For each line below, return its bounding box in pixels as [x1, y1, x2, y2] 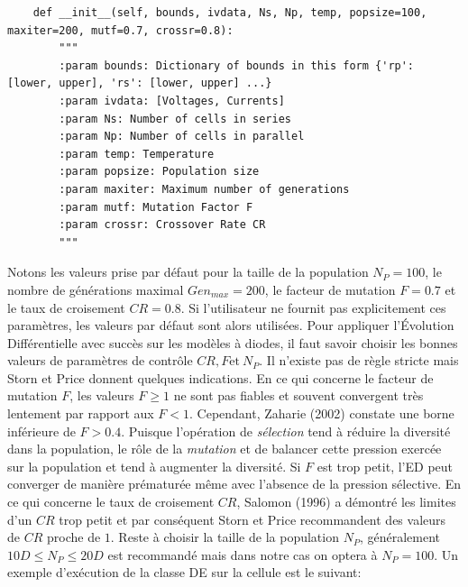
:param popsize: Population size [59, 165, 260, 179]
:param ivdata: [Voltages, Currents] [59, 94, 285, 107]
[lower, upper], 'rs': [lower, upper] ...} [7, 77, 272, 90]
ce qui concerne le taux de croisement [7, 492, 215, 511]
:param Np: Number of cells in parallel [59, 130, 305, 143]
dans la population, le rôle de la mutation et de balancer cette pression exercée [7, 439, 442, 458]
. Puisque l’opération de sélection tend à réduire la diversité [121, 421, 451, 440]
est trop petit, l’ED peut [317, 456, 454, 475]
